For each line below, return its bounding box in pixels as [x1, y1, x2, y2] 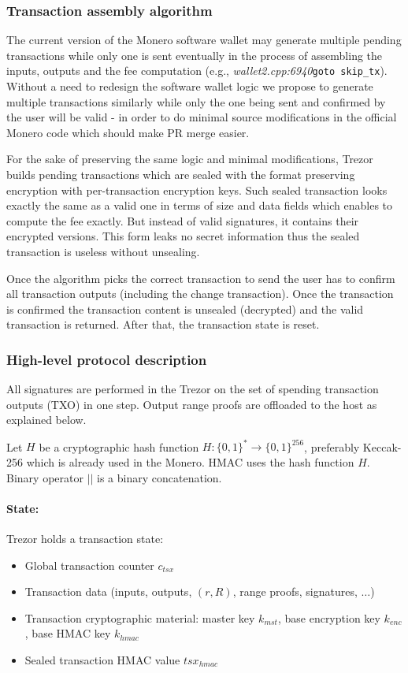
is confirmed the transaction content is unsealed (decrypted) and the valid [6, 300, 364, 317]
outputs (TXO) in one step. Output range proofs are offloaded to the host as [6, 396, 377, 412]
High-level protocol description [6, 349, 207, 369]
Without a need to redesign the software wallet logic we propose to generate [6, 78, 373, 95]
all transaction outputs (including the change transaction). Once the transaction [6, 285, 394, 302]
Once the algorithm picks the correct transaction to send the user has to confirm [6, 270, 395, 286]
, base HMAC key [24, 625, 111, 641]
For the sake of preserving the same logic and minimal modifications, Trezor [6, 151, 373, 167]
